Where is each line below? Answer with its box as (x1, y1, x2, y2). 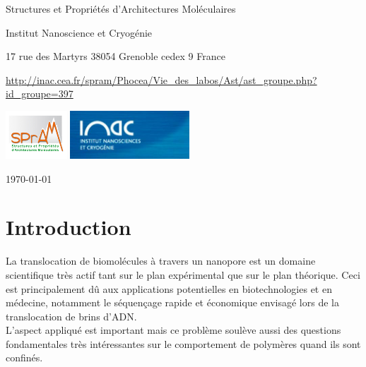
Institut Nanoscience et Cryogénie (6, 25, 153, 40)
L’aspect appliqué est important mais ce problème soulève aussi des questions (6, 323, 341, 337)
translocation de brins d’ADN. (6, 308, 137, 323)
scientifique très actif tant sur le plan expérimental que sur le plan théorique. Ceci (6, 267, 360, 282)
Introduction (6, 212, 131, 241)
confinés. (6, 350, 43, 365)
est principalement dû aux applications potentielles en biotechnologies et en (6, 281, 332, 296)
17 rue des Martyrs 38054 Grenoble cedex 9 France (6, 49, 225, 64)
